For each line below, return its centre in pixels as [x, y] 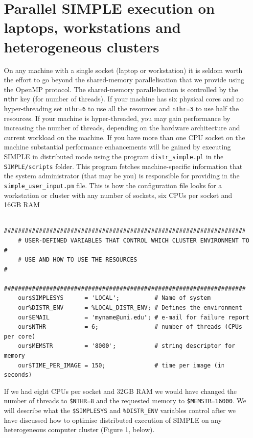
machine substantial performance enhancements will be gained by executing [117, 147]
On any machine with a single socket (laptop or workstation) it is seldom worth [123, 70]
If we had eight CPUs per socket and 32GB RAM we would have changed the [120, 391]
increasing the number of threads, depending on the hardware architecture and [122, 128]
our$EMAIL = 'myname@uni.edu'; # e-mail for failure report [134, 317]
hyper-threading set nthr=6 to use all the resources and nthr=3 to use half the [122, 108]
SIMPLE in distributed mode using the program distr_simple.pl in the [114, 156]
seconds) [18, 375]
